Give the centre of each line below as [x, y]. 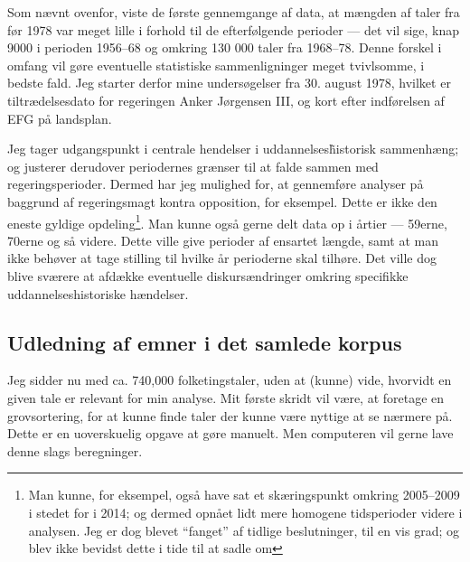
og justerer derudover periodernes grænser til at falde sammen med [193, 166]
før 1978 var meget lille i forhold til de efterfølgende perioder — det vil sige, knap [234, 29]
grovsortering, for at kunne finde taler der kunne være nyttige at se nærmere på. [230, 415]
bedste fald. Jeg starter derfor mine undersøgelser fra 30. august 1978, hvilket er [229, 83]
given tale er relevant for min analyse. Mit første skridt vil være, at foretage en [226, 397]
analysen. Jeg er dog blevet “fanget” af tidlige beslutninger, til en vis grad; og [244, 530]
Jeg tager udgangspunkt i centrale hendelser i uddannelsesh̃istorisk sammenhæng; [233, 149]
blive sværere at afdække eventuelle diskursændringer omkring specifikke [208, 275]
